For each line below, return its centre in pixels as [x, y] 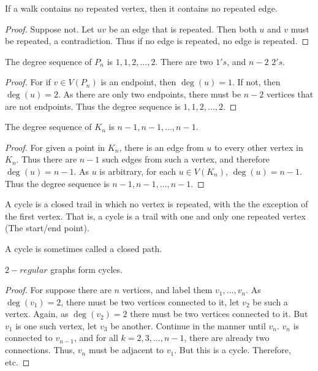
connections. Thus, [40, 350]
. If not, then [256, 82]
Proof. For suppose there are [58, 290]
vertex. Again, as [37, 314]
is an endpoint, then [138, 82]
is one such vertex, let [56, 325]
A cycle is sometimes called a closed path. [84, 248]
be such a [270, 301]
